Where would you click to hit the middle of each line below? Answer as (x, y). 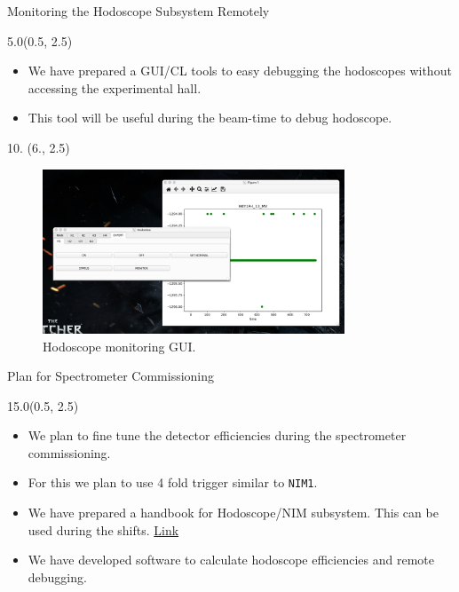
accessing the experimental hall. (115, 87)
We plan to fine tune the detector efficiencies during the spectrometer (217, 435)
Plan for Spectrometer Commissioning (111, 376)
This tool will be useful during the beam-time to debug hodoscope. (210, 118)
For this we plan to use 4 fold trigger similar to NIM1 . (173, 482)
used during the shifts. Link (103, 529)
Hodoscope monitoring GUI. (119, 346)
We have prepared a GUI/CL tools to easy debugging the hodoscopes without (240, 71)
